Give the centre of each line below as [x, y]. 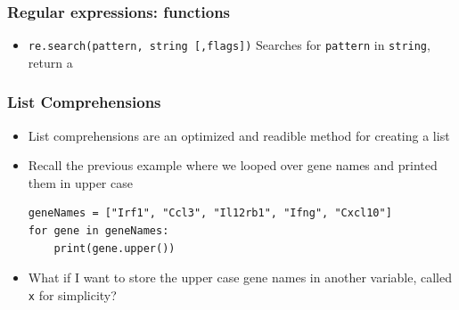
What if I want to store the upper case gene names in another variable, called [240, 277]
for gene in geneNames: [98, 231]
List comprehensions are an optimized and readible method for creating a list [239, 135]
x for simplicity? [72, 294]
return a [50, 62]
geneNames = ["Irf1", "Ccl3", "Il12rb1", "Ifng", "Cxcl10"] [210, 213]
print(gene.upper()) [115, 248]
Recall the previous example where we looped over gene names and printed [233, 165]
